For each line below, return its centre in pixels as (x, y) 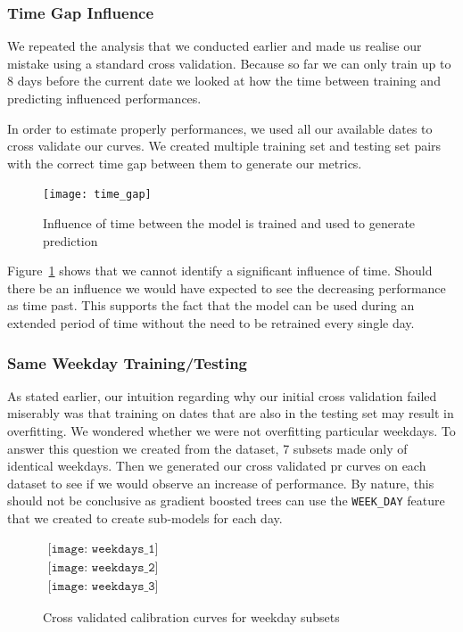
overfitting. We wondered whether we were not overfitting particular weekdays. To (231, 431)
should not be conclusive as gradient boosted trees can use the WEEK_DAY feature (226, 501)
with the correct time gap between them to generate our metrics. (185, 163)
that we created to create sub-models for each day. (145, 518)
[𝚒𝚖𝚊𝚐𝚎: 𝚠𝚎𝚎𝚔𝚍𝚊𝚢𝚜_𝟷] (103, 549)
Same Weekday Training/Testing (128, 362)
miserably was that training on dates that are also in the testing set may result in (231, 413)
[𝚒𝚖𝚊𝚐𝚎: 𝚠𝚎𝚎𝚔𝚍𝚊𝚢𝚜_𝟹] (103, 586)
